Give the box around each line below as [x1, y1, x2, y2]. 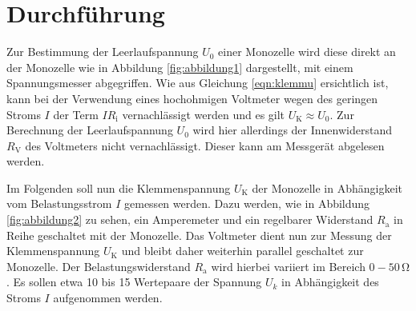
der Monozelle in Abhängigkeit [252, 179, 403, 196]
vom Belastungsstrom [6, 195, 112, 212]
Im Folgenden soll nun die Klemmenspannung [6, 179, 231, 196]
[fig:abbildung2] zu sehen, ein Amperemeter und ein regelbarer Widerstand [6, 211, 374, 228]
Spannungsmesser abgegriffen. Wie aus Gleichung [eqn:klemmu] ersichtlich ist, [6, 74, 389, 91]
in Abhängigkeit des [281, 273, 379, 290]
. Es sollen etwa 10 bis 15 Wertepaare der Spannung [6, 273, 262, 290]
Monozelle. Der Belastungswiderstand [6, 257, 191, 274]
